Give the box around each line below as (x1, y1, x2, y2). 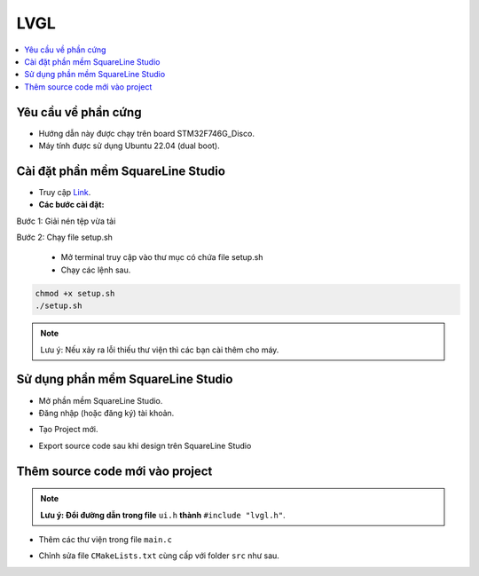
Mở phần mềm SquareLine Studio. (38, 395, 163, 406)
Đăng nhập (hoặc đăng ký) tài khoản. (38, 407, 175, 418)
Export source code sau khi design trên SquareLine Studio (38, 440, 252, 451)
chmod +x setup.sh (35, 288, 115, 298)
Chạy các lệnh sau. (60, 264, 131, 275)
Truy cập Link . (38, 186, 91, 197)
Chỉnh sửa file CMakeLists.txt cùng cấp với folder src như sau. (38, 550, 279, 561)
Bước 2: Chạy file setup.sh (16, 232, 113, 243)
